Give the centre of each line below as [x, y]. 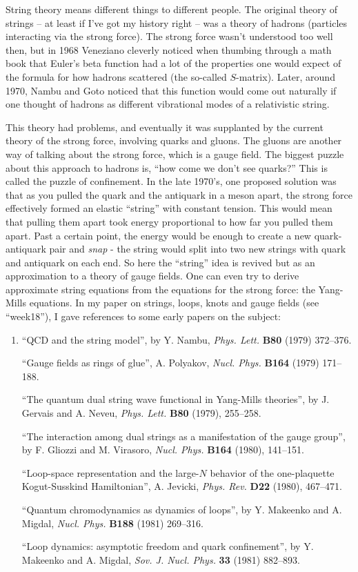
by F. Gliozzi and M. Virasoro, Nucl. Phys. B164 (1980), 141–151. [163, 450]
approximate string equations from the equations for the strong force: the [160, 289]
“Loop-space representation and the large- [110, 472]
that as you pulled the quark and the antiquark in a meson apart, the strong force [179, 194]
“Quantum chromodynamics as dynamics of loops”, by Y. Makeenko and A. [182, 509]
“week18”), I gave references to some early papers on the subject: [143, 316]
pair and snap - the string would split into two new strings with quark [198, 249]
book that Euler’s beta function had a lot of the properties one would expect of [173, 63]
